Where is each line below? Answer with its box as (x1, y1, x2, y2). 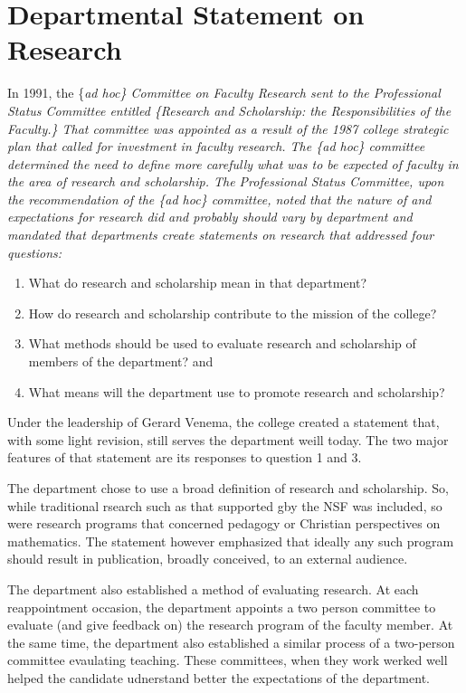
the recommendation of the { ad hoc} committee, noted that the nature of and (7, 189, 432, 208)
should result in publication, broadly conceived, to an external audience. (7, 549, 408, 568)
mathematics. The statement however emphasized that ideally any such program (7, 531, 454, 550)
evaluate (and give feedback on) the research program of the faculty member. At (7, 615, 453, 634)
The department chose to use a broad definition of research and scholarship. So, (7, 479, 449, 497)
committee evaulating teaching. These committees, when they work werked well (7, 650, 448, 669)
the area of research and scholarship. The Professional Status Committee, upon (7, 172, 444, 191)
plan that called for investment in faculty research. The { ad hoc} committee (7, 137, 425, 156)
